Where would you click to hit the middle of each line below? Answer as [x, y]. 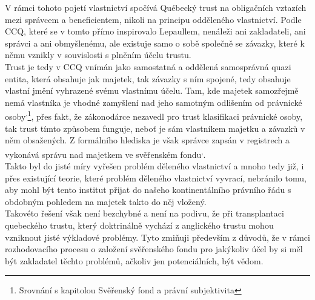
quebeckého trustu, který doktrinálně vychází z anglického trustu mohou [139, 225]
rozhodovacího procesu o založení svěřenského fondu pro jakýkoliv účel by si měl [154, 249]
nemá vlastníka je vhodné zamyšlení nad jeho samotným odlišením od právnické [154, 102]
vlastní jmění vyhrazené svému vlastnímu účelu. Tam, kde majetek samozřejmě [152, 90]
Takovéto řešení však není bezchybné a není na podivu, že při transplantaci [144, 213]
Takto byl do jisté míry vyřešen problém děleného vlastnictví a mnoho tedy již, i [154, 166]
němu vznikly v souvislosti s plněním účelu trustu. [98, 55]
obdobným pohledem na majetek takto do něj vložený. [106, 201]
